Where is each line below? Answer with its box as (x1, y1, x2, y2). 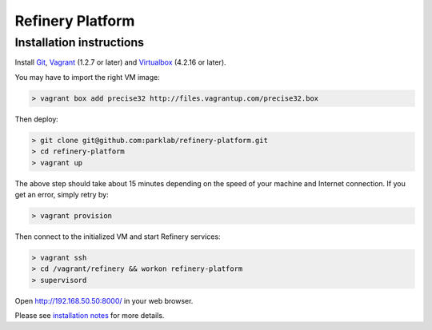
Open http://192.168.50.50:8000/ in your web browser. (14, 296, 194, 305)
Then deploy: (14, 114, 59, 124)
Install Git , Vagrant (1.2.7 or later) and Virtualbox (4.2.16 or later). (14, 58, 227, 67)
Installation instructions (14, 35, 144, 50)
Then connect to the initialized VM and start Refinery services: (14, 232, 221, 241)
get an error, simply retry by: (14, 189, 109, 199)
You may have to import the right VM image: (14, 72, 160, 82)
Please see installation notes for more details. (14, 311, 165, 320)
